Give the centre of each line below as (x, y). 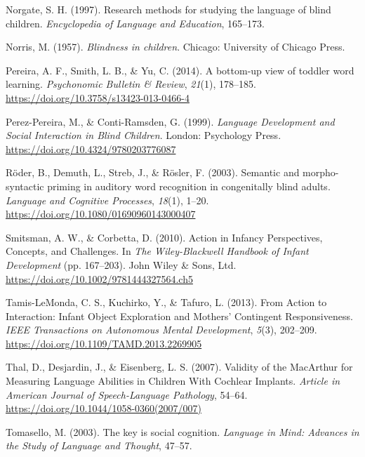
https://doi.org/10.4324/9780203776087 (91, 148)
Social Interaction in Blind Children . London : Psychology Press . (144, 135)
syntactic (25, 186)
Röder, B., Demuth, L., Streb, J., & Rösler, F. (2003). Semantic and (153, 172)
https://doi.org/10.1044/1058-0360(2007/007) (104, 408)
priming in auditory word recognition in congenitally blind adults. (189, 186)
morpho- (321, 172)
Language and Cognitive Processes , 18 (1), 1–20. (107, 200)
